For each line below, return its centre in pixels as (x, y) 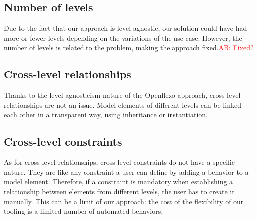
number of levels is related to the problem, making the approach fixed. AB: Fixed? (129, 47)
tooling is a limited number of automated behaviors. (84, 211)
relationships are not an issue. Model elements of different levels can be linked (123, 105)
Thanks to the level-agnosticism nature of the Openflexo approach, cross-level (122, 95)
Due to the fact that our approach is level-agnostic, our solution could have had (126, 28)
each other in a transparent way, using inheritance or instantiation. (106, 114)
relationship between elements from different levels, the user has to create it (119, 191)
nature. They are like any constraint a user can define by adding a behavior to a (126, 172)
